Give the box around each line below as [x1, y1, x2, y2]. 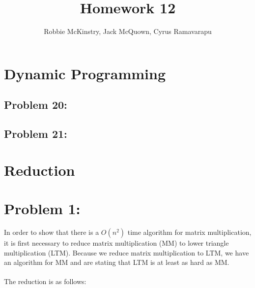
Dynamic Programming [4, 63, 166, 83]
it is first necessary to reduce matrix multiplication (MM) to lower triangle [4, 237, 229, 248]
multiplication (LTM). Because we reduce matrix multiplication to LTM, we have [4, 247, 249, 257]
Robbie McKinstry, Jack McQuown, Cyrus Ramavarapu [44, 26, 212, 36]
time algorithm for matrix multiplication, [127, 226, 252, 237]
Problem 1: [4, 198, 81, 219]
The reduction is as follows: [4, 276, 86, 287]
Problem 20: [4, 97, 67, 112]
